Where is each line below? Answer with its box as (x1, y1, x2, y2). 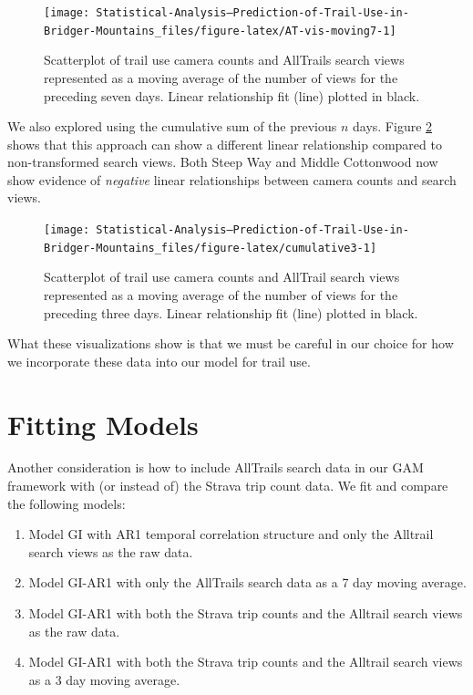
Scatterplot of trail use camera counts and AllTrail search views (44, 267, 400, 286)
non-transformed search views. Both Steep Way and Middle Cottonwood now (7, 152, 438, 171)
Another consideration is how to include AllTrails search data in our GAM (7, 458, 424, 477)
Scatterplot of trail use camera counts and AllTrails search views (44, 50, 405, 69)
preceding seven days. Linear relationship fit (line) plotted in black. (44, 86, 420, 105)
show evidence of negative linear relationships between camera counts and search (7, 170, 457, 189)
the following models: (7, 493, 126, 513)
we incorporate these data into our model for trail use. (7, 351, 311, 370)
